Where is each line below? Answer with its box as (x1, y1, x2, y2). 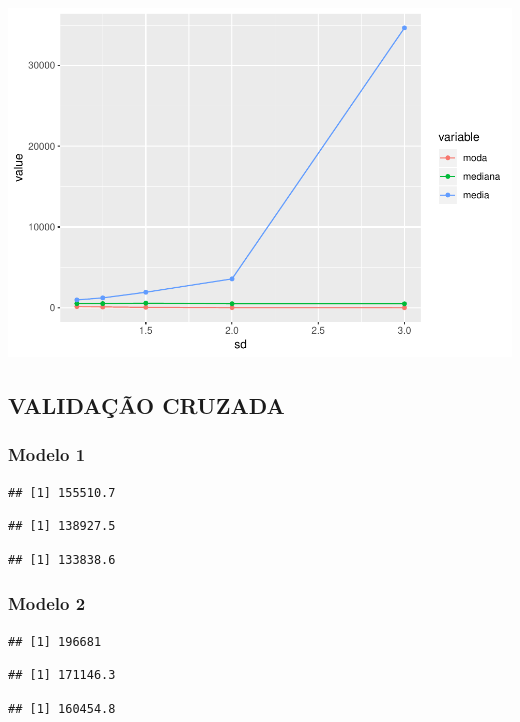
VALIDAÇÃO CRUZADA (8, 389, 285, 420)
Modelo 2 (8, 591, 86, 616)
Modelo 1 (8, 442, 86, 467)
